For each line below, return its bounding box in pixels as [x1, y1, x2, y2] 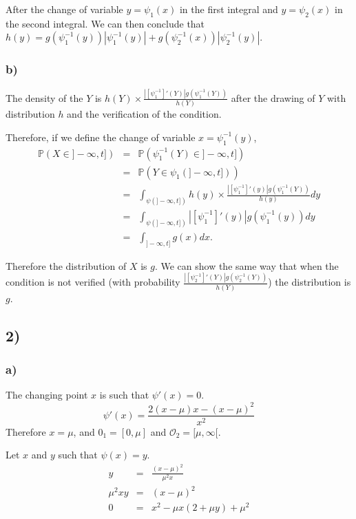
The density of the [6, 90, 83, 105]
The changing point [6, 388, 88, 402]
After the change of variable [6, 2, 123, 16]
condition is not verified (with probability [6, 275, 180, 289]
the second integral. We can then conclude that [6, 16, 205, 30]
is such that [99, 388, 149, 402]
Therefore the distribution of [6, 258, 127, 273]
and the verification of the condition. [67, 107, 222, 121]
